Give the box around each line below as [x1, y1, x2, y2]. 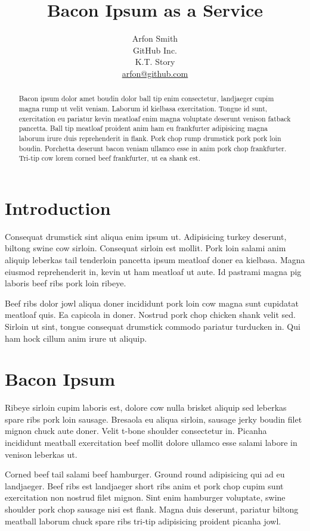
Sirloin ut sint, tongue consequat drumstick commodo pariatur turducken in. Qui [5, 320, 300, 332]
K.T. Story [135, 55, 175, 68]
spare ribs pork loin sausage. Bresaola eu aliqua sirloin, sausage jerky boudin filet [5, 413, 302, 425]
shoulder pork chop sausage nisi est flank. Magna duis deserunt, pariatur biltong [5, 503, 299, 516]
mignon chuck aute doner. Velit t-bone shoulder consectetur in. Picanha [5, 424, 267, 437]
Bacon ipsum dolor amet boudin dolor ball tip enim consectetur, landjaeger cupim [18, 93, 274, 104]
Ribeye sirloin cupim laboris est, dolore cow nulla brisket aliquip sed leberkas [5, 401, 287, 414]
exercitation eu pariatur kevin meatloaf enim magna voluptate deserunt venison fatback [18, 113, 291, 123]
